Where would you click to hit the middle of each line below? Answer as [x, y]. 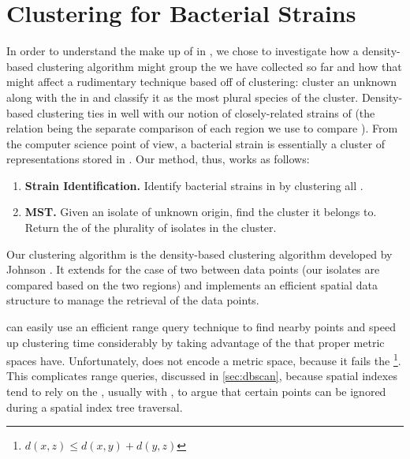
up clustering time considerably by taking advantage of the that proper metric [196, 342]
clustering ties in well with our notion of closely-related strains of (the [206, 112]
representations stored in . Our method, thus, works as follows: [158, 159]
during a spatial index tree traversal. [95, 407]
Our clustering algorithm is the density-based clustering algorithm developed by [199, 254]
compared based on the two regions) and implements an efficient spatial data [192, 284]
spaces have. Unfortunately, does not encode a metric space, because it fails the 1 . [204, 359]
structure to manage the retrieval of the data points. [133, 300]
